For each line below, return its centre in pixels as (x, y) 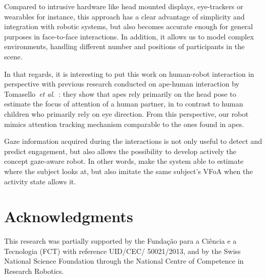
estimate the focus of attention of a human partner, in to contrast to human (124, 104)
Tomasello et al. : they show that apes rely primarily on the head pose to (120, 93)
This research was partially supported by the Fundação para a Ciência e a (120, 241)
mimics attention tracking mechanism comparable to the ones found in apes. (124, 124)
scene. (13, 56)
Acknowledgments (69, 216)
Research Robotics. (34, 271)
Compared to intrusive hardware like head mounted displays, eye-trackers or (124, 6)
